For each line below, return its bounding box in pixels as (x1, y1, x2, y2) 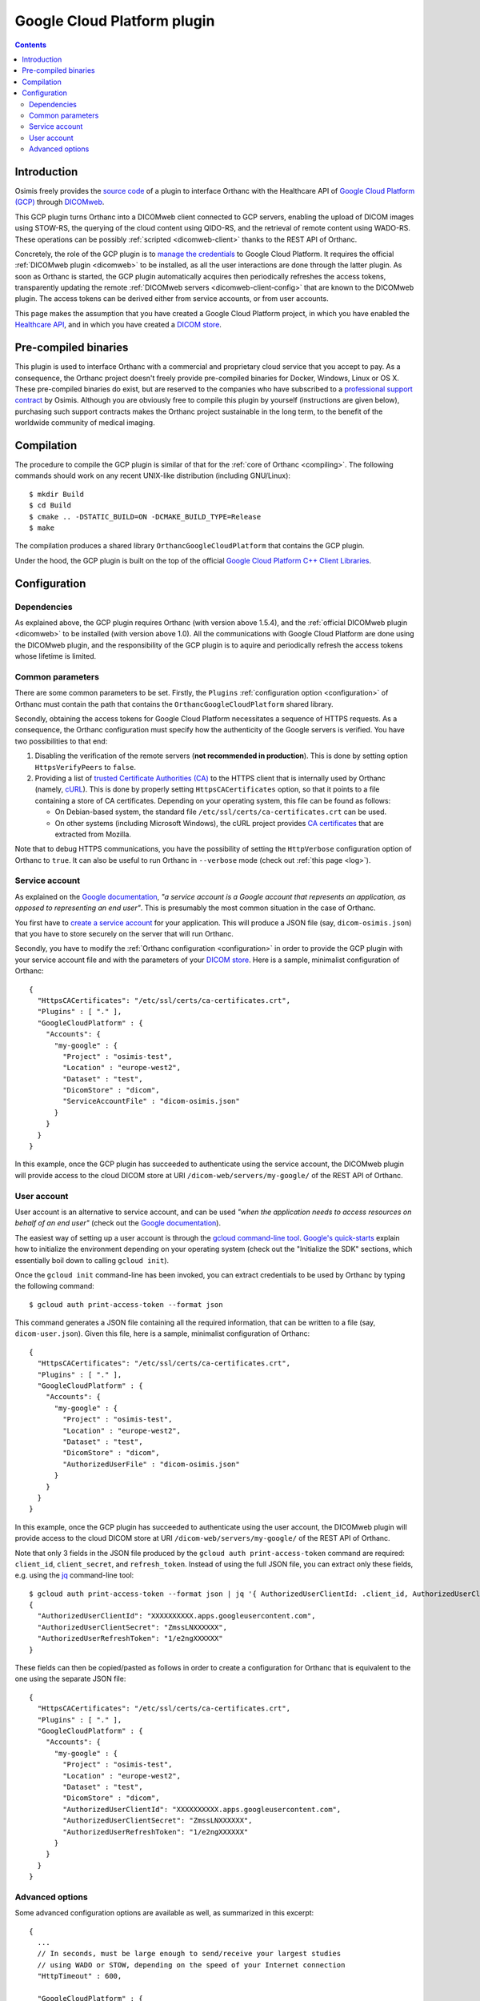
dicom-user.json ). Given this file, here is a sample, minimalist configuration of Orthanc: (14, 1329, 310, 1338)
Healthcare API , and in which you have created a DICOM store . (14, 320, 222, 330)
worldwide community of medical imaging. (14, 418, 155, 427)
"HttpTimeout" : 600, (37, 1971, 122, 1981)
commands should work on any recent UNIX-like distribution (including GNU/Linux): (14, 471, 291, 480)
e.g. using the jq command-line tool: (14, 1570, 134, 1580)
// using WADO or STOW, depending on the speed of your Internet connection (37, 1960, 346, 1969)
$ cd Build (29, 501, 72, 510)
